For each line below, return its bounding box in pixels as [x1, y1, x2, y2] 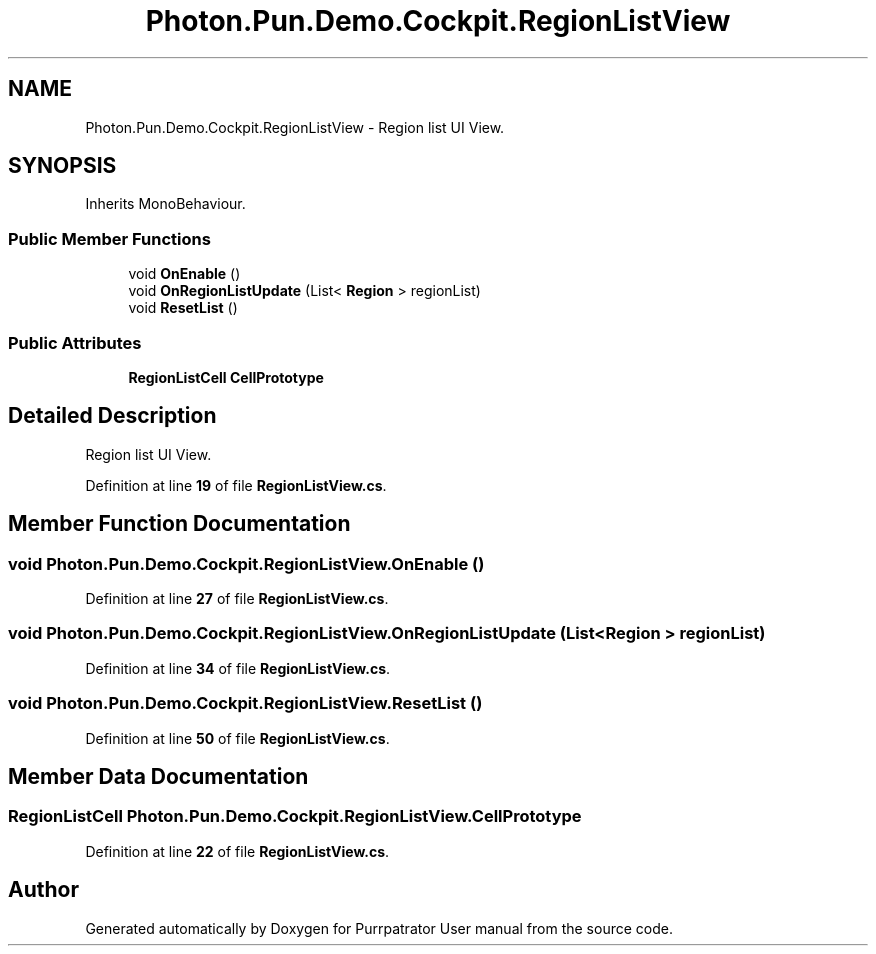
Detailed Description [8, 403, 217, 429]
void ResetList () [128, 299, 238, 317]
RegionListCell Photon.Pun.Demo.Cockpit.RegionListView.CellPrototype [8, 806, 582, 827]
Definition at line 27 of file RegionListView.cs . [85, 590, 389, 607]
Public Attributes [8, 332, 142, 353]
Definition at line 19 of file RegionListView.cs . [85, 476, 387, 494]
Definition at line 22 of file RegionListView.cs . [85, 842, 390, 860]
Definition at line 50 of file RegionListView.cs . [85, 729, 390, 747]
